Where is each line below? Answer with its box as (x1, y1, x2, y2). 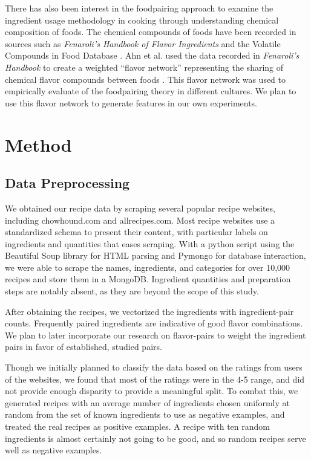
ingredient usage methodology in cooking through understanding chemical (5, 13, 279, 26)
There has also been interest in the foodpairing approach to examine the (5, 2, 273, 14)
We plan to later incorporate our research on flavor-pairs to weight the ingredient (5, 328, 306, 341)
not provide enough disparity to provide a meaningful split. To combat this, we (5, 384, 298, 397)
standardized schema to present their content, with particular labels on (5, 225, 268, 238)
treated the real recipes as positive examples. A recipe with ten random (5, 420, 270, 433)
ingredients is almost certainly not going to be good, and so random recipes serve (5, 432, 306, 444)
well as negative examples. (5, 444, 102, 456)
